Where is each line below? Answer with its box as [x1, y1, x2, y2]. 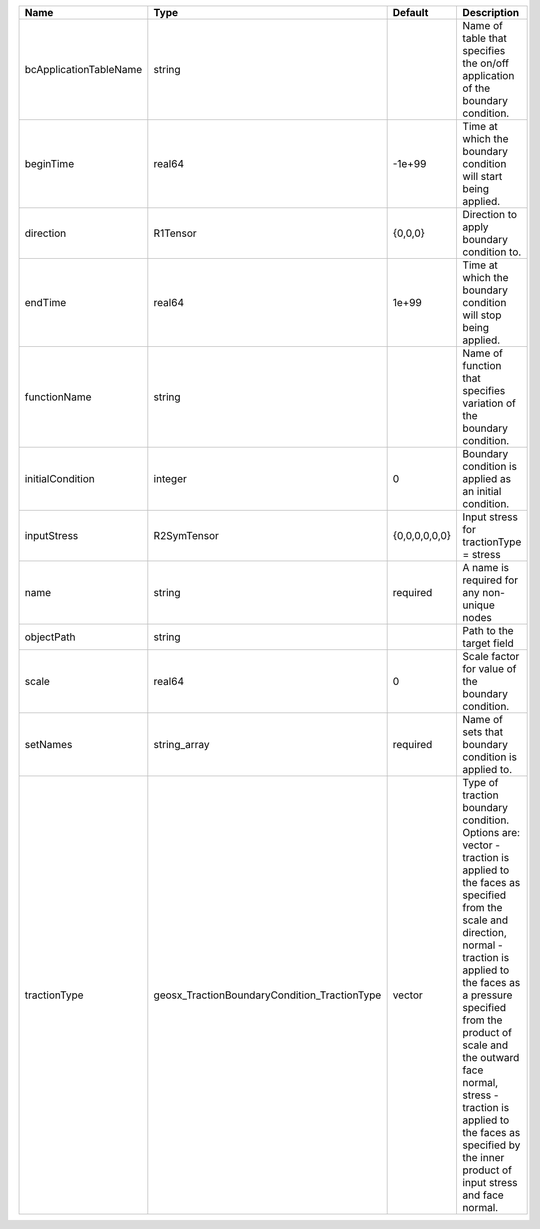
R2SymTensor [153, 529, 220, 542]
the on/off [462, 56, 510, 70]
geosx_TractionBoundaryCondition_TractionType [153, 988, 382, 1002]
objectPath [24, 630, 76, 644]
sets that [462, 725, 504, 739]
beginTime [24, 157, 75, 170]
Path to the [462, 624, 514, 637]
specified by [462, 1138, 521, 1152]
